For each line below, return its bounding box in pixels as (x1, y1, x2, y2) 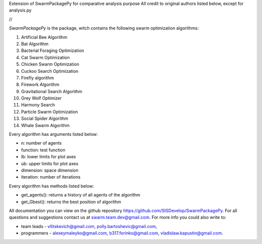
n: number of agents (21, 140, 62, 146)
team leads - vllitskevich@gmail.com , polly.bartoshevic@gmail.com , (21, 223, 157, 229)
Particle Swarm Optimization (21, 109, 78, 114)
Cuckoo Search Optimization (21, 68, 79, 74)
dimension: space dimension (21, 167, 79, 173)
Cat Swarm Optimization (21, 54, 70, 60)
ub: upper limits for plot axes (21, 161, 79, 166)
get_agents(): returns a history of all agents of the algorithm (21, 192, 141, 198)
